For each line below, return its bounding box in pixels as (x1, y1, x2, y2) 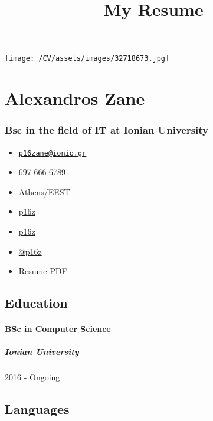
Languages (5, 400, 70, 418)
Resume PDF (18, 265, 67, 277)
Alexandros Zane (5, 86, 145, 110)
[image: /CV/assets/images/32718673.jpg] (5, 54, 170, 63)
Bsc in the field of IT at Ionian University (5, 123, 209, 137)
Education (5, 294, 68, 312)
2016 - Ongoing (5, 371, 60, 383)
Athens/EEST (18, 185, 70, 198)
